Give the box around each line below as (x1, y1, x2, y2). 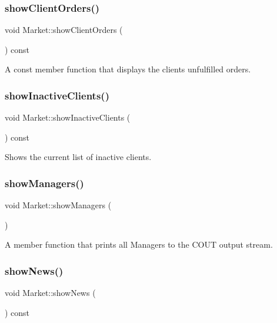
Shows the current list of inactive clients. (5, 151, 152, 163)
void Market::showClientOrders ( (5, 24, 123, 36)
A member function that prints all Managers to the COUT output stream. (5, 238, 273, 251)
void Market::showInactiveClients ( (5, 111, 131, 124)
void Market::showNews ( (5, 287, 96, 299)
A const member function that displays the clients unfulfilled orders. (5, 63, 251, 75)
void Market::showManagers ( (5, 199, 112, 211)
